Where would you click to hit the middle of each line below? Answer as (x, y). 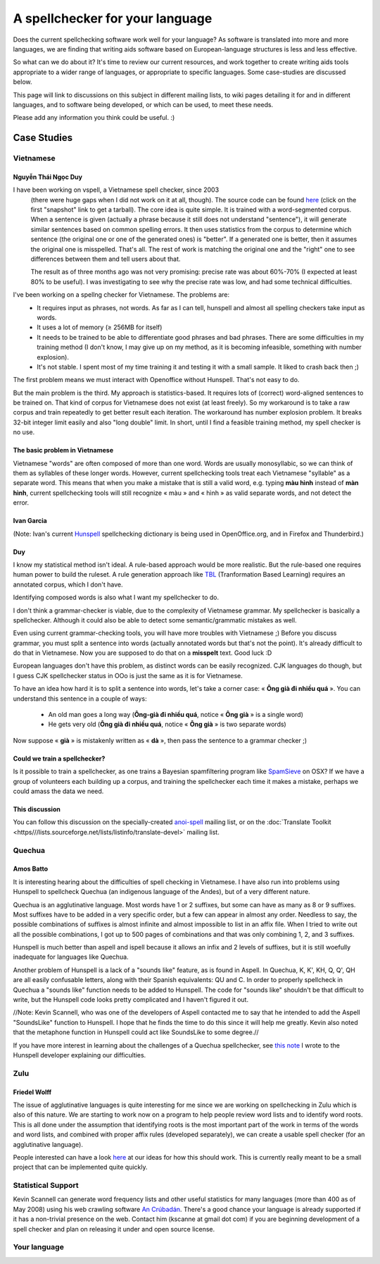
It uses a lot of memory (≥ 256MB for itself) (100, 327)
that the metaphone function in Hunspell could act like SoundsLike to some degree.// (136, 1032)
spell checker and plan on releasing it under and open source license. (114, 1229)
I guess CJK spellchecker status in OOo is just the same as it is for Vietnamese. (128, 675)
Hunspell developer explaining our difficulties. (80, 1055)
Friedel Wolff (32, 1092)
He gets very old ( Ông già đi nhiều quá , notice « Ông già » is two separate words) (167, 724)
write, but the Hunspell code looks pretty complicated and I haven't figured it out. (131, 1000)
